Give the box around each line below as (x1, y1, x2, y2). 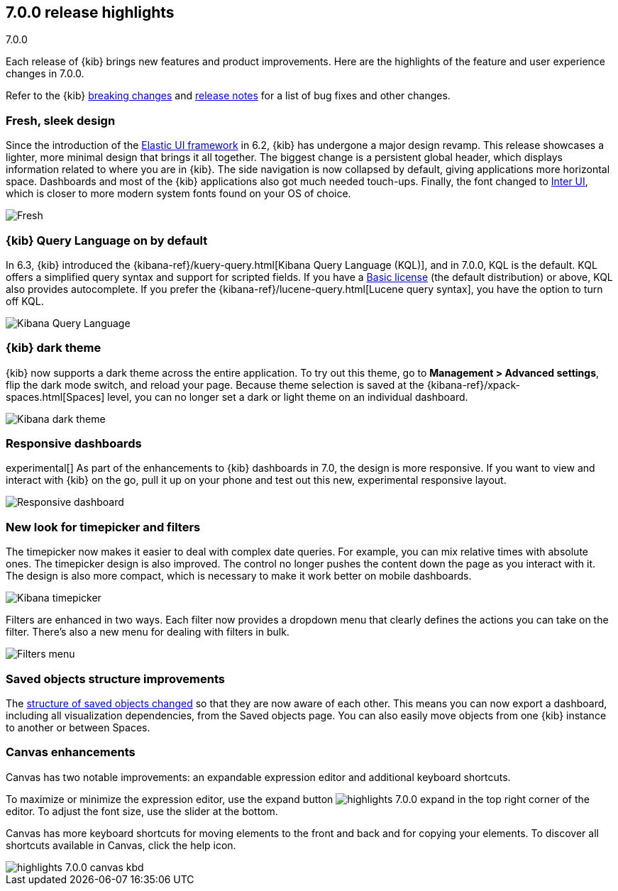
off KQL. (6, 294, 44, 307)
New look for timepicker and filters (6, 519, 201, 534)
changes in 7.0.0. (6, 67, 84, 80)
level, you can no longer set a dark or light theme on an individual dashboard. (107, 390, 468, 403)
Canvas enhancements (6, 745, 136, 760)
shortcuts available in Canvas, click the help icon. (6, 839, 236, 851)
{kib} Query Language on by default (6, 233, 208, 248)
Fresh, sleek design (6, 113, 116, 128)
